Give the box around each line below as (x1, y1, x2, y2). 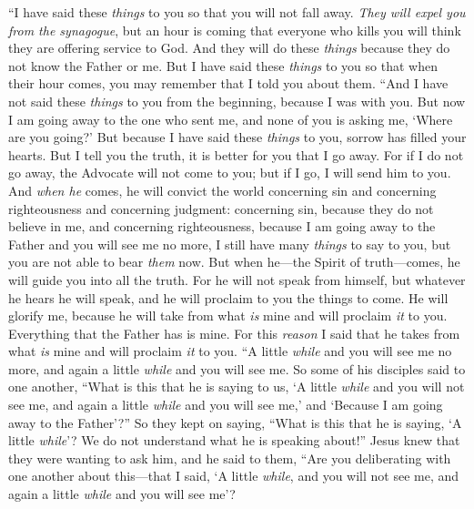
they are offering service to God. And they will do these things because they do (8, 38, 450, 57)
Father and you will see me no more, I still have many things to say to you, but (8, 234, 451, 253)
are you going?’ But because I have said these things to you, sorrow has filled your (8, 127, 467, 147)
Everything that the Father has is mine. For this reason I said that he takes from (8, 323, 460, 342)
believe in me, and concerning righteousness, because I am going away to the (8, 217, 436, 236)
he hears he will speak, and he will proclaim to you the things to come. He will (8, 288, 449, 307)
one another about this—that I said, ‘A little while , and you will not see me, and (8, 466, 459, 485)
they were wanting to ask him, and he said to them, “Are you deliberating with (8, 448, 451, 467)
